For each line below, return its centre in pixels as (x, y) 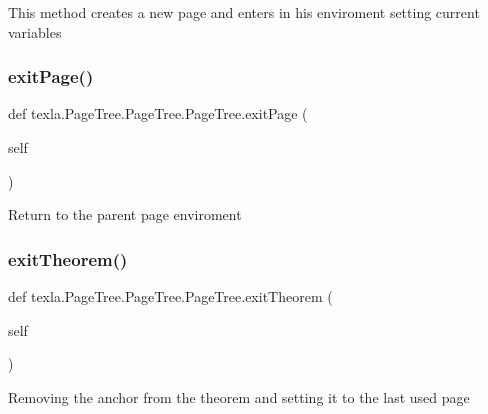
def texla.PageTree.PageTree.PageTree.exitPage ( (158, 113)
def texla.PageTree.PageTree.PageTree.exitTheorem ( (170, 296)
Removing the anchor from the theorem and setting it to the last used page (239, 396)
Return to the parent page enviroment (125, 214)
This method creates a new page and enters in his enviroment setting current (244, 12)
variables (35, 31)
